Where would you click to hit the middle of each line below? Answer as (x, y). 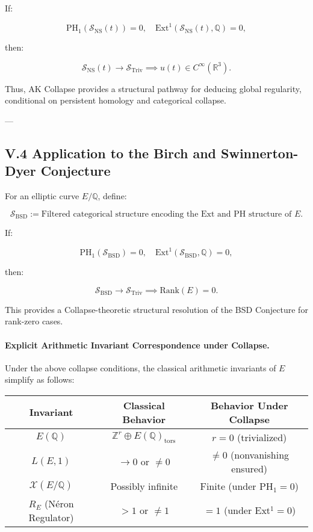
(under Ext (247, 510)
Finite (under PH (237, 486)
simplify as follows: (40, 379)
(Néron (59, 503)
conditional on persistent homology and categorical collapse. (116, 100)
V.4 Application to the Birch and (110, 153)
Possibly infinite (144, 486)
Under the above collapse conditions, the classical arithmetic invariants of (141, 367)
